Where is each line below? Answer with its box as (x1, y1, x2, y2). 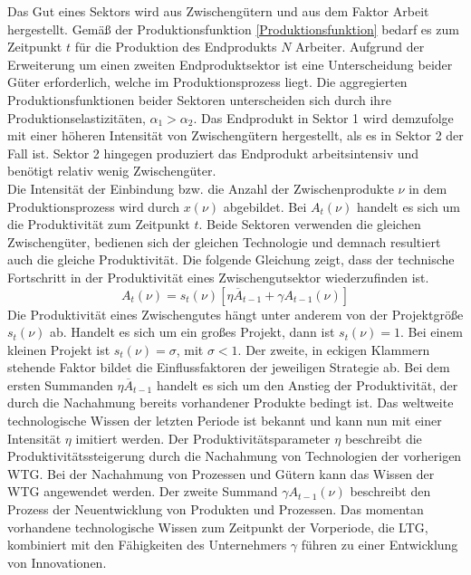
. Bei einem (400, 322, 464, 341)
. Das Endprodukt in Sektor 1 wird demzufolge (193, 108, 454, 127)
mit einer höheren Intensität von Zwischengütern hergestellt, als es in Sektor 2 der (7, 126, 464, 145)
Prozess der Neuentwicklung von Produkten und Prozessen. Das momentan (7, 500, 424, 519)
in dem (409, 178, 447, 197)
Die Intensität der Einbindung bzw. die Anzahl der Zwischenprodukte (7, 178, 394, 197)
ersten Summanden (7, 375, 113, 394)
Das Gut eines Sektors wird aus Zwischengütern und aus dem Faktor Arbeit (7, 2, 429, 20)
